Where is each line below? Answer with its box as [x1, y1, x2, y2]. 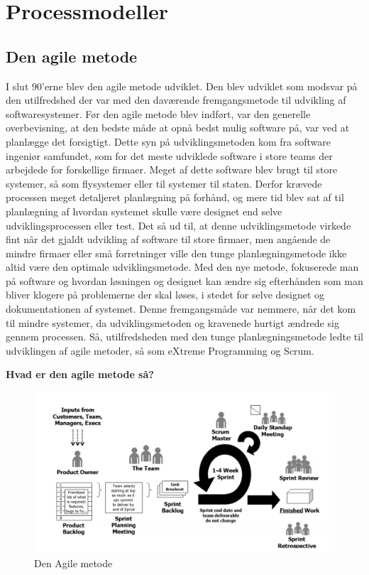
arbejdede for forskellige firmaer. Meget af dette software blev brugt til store [6, 162, 338, 177]
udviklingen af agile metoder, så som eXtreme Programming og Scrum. [6, 343, 314, 358]
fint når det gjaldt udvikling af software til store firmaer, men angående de [6, 232, 331, 247]
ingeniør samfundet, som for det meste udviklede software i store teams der [6, 148, 333, 163]
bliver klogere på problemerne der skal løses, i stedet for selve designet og [6, 287, 325, 302]
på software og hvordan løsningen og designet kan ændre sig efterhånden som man [6, 273, 363, 288]
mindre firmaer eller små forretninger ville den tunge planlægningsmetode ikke [6, 245, 347, 260]
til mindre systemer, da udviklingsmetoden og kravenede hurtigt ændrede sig [6, 315, 339, 330]
